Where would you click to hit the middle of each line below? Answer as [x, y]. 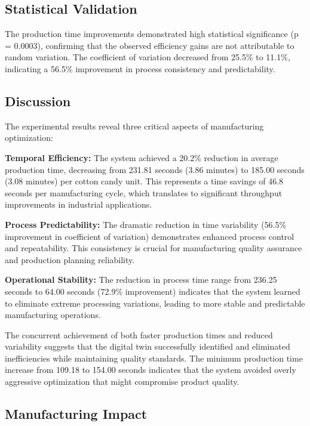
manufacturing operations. [53, 315]
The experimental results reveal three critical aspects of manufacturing [134, 126]
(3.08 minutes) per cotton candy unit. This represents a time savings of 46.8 [144, 181]
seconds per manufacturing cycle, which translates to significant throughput [144, 192]
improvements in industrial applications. [79, 204]
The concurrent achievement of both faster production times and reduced [139, 334]
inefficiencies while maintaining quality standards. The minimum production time [154, 358]
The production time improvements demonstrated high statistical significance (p [152, 34]
